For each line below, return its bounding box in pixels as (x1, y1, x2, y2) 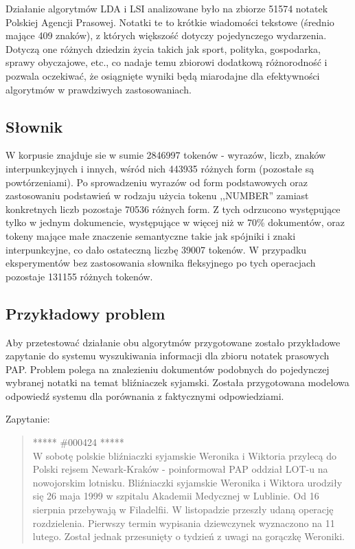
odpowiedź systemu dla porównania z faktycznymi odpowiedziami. (5, 388, 284, 403)
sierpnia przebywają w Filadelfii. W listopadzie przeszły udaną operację (32, 502, 334, 517)
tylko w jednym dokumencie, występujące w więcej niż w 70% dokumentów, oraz (5, 215, 345, 229)
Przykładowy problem (5, 302, 165, 324)
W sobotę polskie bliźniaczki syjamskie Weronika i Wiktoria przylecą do (32, 448, 337, 462)
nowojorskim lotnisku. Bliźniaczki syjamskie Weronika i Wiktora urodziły (32, 475, 343, 489)
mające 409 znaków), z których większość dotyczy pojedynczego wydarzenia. (5, 28, 327, 43)
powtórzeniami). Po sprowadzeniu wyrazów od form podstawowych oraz (5, 175, 308, 189)
